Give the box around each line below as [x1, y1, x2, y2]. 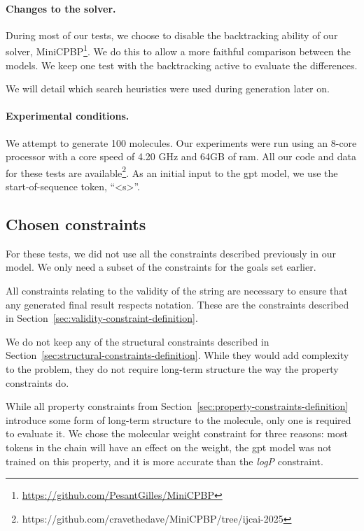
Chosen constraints [6, 213, 146, 235]
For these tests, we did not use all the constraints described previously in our [6, 246, 336, 260]
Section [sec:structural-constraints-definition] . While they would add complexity [6, 348, 349, 362]
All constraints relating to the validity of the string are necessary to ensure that [6, 283, 348, 298]
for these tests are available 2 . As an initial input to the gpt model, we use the [6, 163, 338, 180]
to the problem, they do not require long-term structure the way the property [6, 362, 339, 376]
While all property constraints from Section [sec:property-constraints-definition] [6, 399, 349, 413]
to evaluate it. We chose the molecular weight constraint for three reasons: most [6, 426, 348, 441]
